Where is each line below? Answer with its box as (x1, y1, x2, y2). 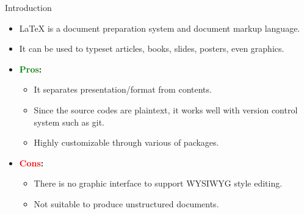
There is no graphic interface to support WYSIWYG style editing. (34, 177, 283, 190)
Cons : (19, 156, 44, 169)
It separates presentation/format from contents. (34, 83, 212, 96)
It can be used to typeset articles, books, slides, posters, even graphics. (19, 42, 284, 55)
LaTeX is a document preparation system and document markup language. (19, 21, 300, 34)
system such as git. (34, 115, 104, 128)
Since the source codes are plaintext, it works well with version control (34, 103, 298, 116)
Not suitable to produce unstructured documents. (34, 197, 219, 210)
